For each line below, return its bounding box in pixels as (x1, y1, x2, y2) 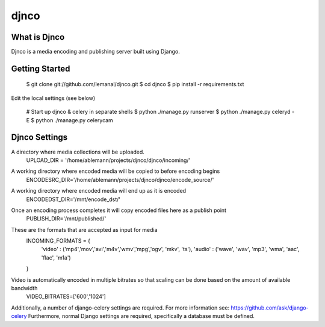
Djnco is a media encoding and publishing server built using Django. (11, 48, 180, 55)
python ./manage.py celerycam (36, 116, 114, 123)
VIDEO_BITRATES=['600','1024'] (26, 293, 107, 301)
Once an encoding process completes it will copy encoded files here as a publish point (11, 207, 227, 214)
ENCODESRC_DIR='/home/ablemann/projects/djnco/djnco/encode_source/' (26, 176, 214, 183)
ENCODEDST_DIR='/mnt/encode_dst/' (26, 196, 120, 203)
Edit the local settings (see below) (11, 94, 96, 102)
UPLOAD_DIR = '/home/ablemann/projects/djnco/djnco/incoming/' (26, 157, 191, 164)
